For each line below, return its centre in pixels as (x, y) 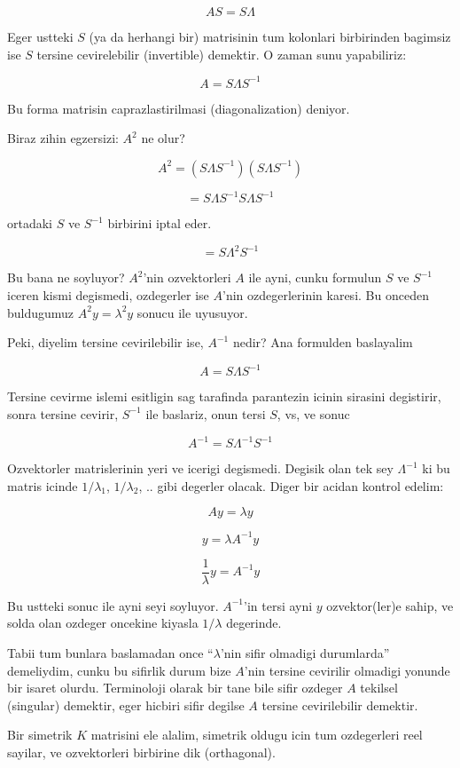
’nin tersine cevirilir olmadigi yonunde (347, 670)
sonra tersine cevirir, (63, 413)
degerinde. (254, 623)
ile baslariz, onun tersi (206, 413)
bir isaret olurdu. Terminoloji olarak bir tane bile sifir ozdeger (175, 688)
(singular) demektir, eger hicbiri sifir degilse (126, 705)
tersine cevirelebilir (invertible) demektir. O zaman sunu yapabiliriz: (222, 54)
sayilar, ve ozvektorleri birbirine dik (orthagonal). (141, 752)
